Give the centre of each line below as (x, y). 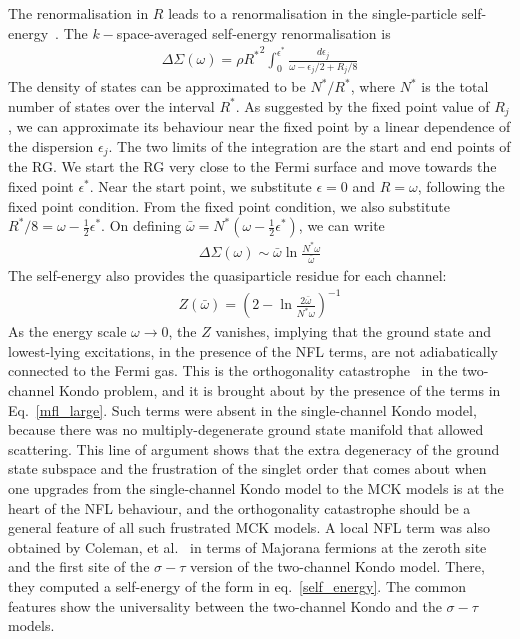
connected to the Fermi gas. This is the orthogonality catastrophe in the (233, 370)
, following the (461, 185)
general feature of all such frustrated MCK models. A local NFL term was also (249, 527)
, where (373, 86)
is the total (455, 86)
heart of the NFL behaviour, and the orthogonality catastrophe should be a (239, 507)
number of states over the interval (111, 105)
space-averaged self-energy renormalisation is (253, 32)
